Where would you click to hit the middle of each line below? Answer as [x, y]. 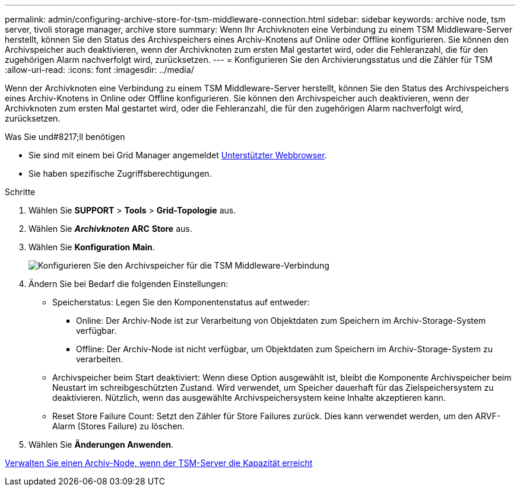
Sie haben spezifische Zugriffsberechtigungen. [120, 173]
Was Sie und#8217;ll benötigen [65, 137]
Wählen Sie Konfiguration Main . [92, 247]
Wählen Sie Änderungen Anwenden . [101, 444]
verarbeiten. [100, 359]
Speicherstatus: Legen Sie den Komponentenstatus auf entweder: [181, 302]
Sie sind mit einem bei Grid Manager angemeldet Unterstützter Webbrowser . [178, 155]
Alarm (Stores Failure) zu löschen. [118, 426]
